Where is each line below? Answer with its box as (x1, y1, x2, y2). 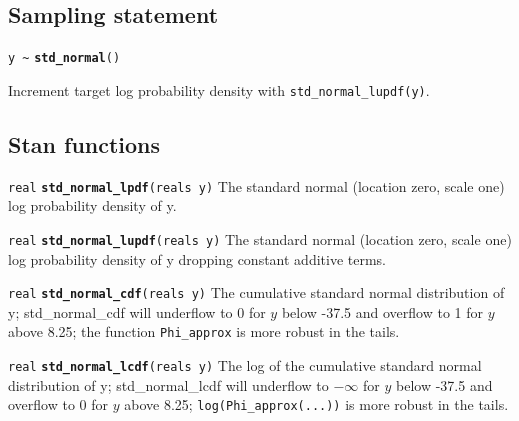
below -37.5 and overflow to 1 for (281, 301, 484, 322)
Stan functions (8, 128, 161, 159)
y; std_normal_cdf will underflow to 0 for (8, 301, 266, 322)
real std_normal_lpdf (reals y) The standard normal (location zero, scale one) (8, 175, 505, 196)
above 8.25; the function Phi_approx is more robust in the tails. (8, 321, 400, 342)
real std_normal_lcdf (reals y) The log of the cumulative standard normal (8, 355, 482, 376)
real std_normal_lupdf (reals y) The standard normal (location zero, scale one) (8, 228, 512, 249)
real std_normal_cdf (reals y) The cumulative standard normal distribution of (8, 282, 505, 303)
